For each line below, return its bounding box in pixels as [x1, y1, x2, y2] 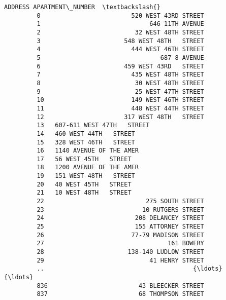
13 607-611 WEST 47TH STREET [37, 122, 150, 129]
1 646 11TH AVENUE [37, 20, 204, 28]
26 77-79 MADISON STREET [37, 231, 204, 239]
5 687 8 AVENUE [37, 54, 204, 61]
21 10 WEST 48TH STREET [37, 189, 132, 197]
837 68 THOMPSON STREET [37, 290, 204, 298]
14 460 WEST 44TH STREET [37, 130, 135, 137]
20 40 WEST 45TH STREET [37, 180, 132, 188]
